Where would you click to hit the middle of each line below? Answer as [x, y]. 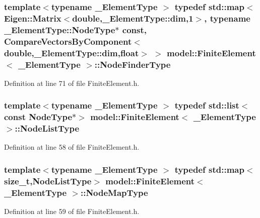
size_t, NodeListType [48, 181]
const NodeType [38, 117]
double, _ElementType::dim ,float [72, 52]
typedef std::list [207, 105]
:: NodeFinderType [133, 64]
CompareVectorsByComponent [68, 41]
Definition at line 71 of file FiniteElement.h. [72, 83]
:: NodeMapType [114, 192]
